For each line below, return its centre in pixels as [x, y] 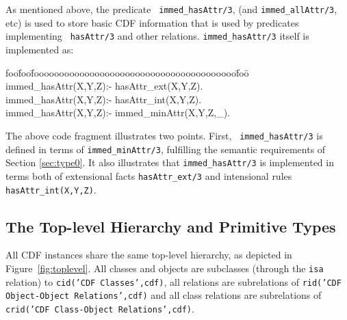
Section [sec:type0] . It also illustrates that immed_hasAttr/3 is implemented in [170, 162]
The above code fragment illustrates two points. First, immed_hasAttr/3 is [164, 135]
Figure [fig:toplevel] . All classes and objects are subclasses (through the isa [165, 268]
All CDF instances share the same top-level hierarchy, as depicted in [149, 255]
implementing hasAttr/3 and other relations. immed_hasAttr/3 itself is [157, 36]
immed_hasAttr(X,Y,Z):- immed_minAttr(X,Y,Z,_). [118, 112]
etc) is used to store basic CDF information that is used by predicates [152, 22]
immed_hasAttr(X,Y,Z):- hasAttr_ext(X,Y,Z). [104, 86]
